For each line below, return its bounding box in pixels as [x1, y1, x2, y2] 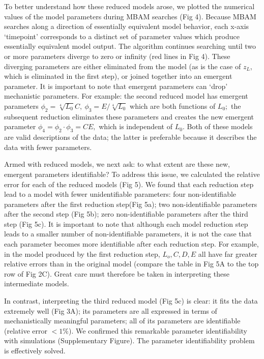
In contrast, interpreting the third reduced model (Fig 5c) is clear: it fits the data [4, 295, 258, 306]
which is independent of [99, 121, 172, 132]
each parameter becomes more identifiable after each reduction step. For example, [4, 238, 259, 249]
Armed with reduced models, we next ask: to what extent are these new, [4, 159, 230, 169]
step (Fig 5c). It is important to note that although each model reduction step [4, 218, 248, 229]
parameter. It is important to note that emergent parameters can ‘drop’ [4, 80, 228, 91]
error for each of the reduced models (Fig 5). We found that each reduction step [4, 178, 254, 189]
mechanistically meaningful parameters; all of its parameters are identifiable [4, 315, 241, 326]
